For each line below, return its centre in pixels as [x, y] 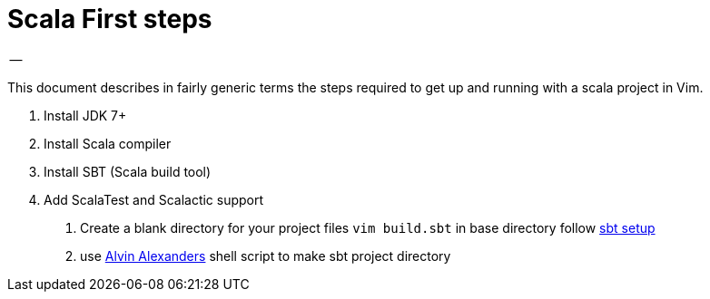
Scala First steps [110, 19]
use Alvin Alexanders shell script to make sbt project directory [266, 256]
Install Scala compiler [108, 143]
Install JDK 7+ [85, 115]
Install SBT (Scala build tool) [128, 171]
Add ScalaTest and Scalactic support [154, 199]
